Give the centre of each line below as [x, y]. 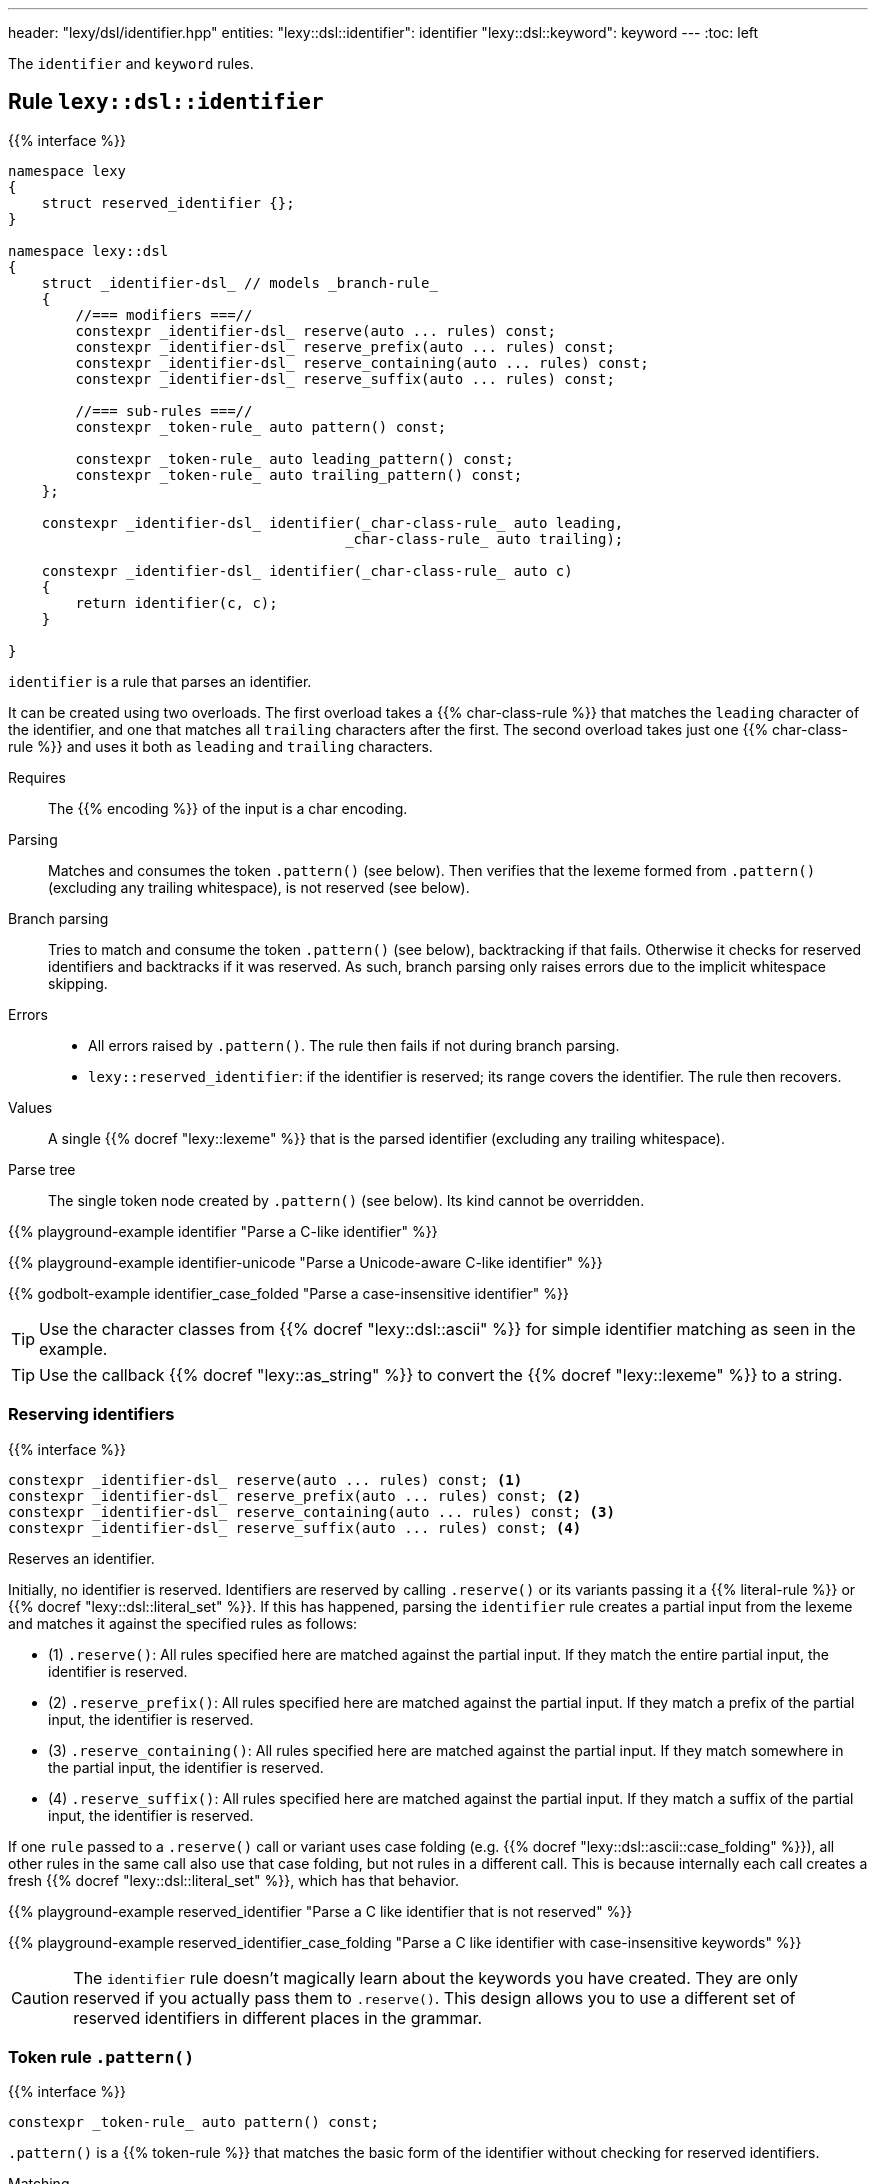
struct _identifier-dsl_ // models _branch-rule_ [239, 282]
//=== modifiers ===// [164, 314]
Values [30, 1107]
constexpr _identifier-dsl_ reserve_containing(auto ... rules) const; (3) [311, 1511]
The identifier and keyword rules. [131, 63]
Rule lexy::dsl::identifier [166, 102]
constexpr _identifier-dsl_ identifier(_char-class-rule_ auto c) [307, 570]
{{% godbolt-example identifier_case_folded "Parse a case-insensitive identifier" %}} [288, 1293]
